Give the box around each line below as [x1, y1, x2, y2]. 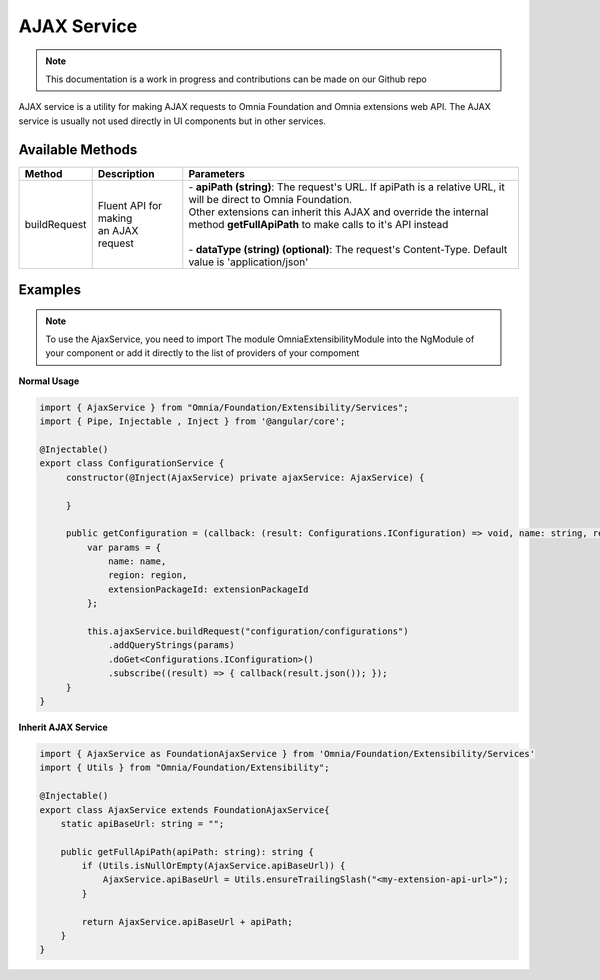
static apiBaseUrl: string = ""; [60, 818, 225, 829]
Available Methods [18, 141, 138, 158]
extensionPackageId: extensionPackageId [108, 583, 309, 595]
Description [97, 166, 155, 180]
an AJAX [97, 223, 139, 237]
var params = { [86, 541, 162, 553]
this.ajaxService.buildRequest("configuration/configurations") [86, 626, 409, 637]
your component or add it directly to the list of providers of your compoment [45, 347, 360, 359]
